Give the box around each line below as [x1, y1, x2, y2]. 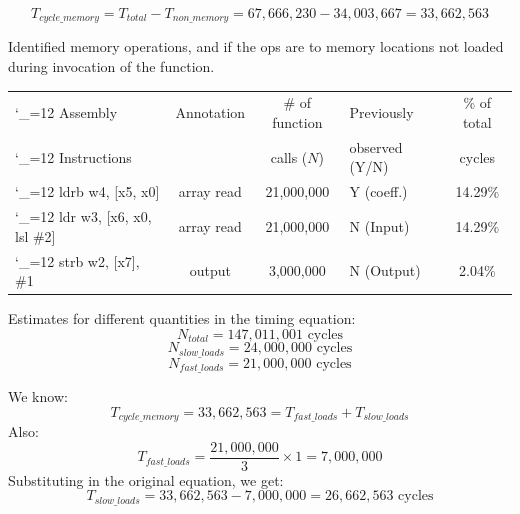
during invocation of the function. [8, 56, 215, 77]
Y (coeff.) [349, 181, 408, 202]
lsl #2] [15, 225, 56, 246]
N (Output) [349, 260, 421, 281]
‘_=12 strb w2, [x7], [15, 250, 140, 271]
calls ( [270, 146, 308, 167]
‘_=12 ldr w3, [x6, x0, [15, 206, 152, 227]
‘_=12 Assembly [15, 102, 118, 123]
